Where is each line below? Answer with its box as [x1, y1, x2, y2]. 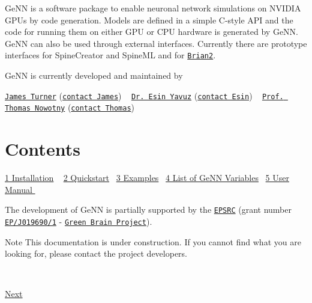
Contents [5, 136, 80, 161]
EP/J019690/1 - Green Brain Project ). [5, 215, 152, 227]
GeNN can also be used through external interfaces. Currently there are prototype [5, 37, 307, 49]
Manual [5, 183, 32, 195]
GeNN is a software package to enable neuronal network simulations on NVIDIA [5, 2, 301, 14]
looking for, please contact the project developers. [5, 247, 187, 260]
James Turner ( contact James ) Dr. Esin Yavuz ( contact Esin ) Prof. [5, 89, 284, 102]
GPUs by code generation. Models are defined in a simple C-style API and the [5, 13, 293, 26]
